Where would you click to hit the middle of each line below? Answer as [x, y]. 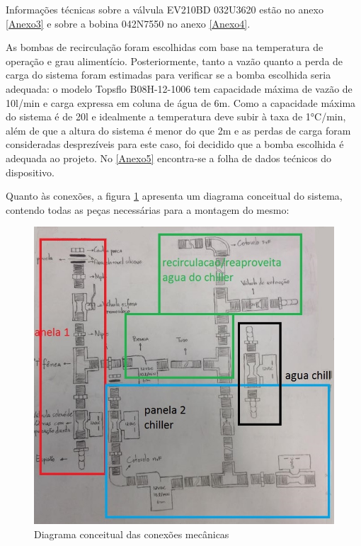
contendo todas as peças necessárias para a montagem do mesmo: [148, 209]
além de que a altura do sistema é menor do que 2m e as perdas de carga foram [178, 130]
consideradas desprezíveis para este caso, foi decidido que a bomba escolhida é [175, 144]
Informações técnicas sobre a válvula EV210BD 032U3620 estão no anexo [165, 9]
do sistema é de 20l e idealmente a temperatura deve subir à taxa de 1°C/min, [176, 116]
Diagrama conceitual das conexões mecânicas [132, 534]
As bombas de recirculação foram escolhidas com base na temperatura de [165, 47]
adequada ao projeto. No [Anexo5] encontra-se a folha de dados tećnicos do [168, 158]
